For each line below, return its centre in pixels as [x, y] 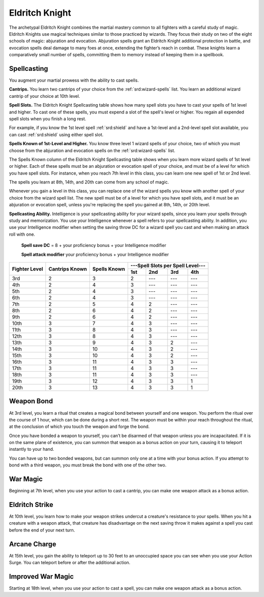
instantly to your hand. [32, 449]
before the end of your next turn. [42, 530]
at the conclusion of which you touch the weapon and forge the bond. [79, 427]
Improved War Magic [42, 576]
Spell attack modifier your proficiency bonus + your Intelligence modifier [95, 254]
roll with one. [22, 234]
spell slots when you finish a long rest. [48, 119]
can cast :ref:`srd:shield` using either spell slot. [56, 134]
